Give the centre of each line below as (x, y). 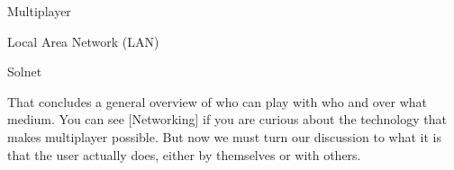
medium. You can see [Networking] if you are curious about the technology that (227, 119)
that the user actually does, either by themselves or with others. (184, 154)
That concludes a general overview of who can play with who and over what (218, 101)
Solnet (25, 72)
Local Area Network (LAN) (83, 41)
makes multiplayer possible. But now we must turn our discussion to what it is (224, 136)
